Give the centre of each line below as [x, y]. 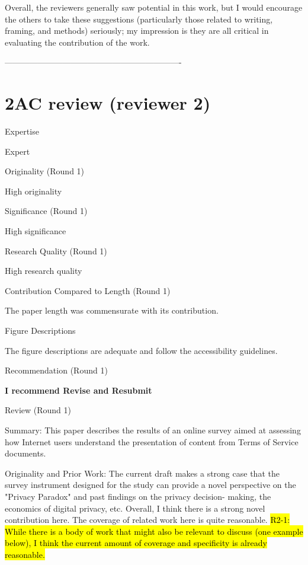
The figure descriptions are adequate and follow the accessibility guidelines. [141, 350]
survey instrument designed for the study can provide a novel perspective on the [150, 485]
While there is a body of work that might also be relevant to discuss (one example [154, 531]
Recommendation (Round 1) [56, 370]
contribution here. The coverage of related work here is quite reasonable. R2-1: [147, 520]
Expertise [22, 131]
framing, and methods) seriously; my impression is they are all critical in [137, 31]
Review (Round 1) [38, 410]
